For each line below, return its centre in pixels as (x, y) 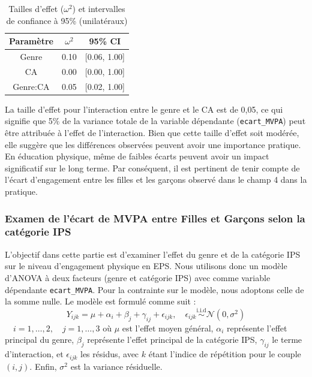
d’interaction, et (34, 354)
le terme (287, 340)
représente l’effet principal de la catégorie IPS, (172, 340)
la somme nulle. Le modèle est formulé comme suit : (100, 301)
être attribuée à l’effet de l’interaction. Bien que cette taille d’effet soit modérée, (152, 133)
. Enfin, (43, 366)
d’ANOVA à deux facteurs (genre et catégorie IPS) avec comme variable (138, 277)
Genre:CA (31, 86)
